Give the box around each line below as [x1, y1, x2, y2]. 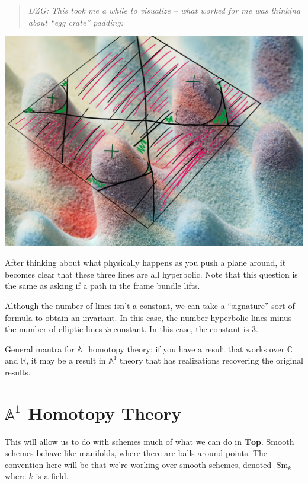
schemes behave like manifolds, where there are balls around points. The [5, 447, 268, 459]
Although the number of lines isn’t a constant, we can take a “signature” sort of [5, 299, 295, 311]
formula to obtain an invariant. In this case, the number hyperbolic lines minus [5, 311, 292, 323]
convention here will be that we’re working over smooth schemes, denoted [5, 458, 272, 470]
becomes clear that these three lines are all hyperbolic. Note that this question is [5, 268, 298, 280]
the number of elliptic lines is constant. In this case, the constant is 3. [5, 323, 258, 335]
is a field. [36, 470, 69, 482]
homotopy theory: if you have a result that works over [88, 342, 285, 355]
